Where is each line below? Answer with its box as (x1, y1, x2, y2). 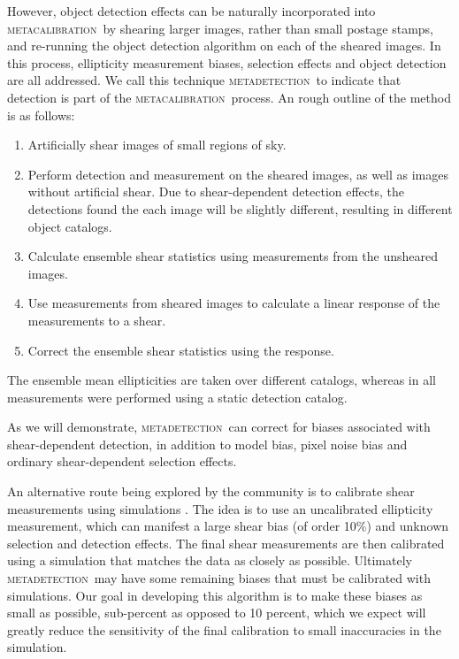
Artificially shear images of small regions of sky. (27, 135, 287, 154)
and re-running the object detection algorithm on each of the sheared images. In (7, 36, 441, 55)
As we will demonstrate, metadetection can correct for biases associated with (7, 418, 431, 436)
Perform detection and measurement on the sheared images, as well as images (27, 165, 448, 183)
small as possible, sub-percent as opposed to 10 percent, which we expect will (7, 603, 426, 622)
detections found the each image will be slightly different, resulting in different (27, 199, 453, 218)
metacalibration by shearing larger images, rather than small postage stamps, (7, 19, 433, 37)
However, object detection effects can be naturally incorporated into (7, 2, 376, 19)
